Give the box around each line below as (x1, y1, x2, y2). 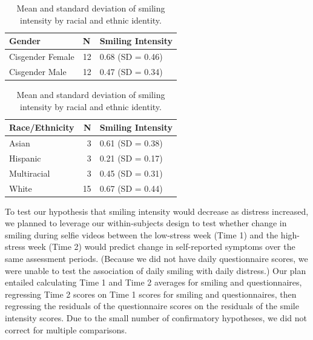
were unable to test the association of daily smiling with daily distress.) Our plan (5, 264, 306, 276)
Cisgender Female (9, 50, 74, 63)
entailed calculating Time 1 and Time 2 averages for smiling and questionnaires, (5, 276, 302, 289)
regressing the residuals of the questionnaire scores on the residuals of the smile (5, 299, 299, 312)
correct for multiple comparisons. (5, 323, 127, 336)
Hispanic (9, 151, 41, 164)
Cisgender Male (9, 65, 67, 77)
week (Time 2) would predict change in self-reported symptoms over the (28, 240, 295, 253)
